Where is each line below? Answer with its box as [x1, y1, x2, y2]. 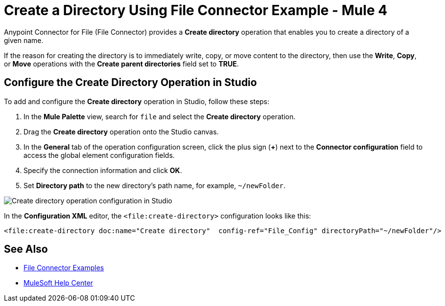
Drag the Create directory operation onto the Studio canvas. [23, 127, 219, 136]
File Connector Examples [23, 263, 104, 272]
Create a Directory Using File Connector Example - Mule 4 [4, 2, 388, 19]
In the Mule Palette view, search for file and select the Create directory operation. [23, 112, 296, 121]
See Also [4, 243, 48, 256]
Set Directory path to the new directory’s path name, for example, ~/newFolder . [23, 181, 285, 190]
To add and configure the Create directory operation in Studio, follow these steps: [4, 97, 270, 106]
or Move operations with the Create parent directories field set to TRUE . [4, 59, 239, 68]
